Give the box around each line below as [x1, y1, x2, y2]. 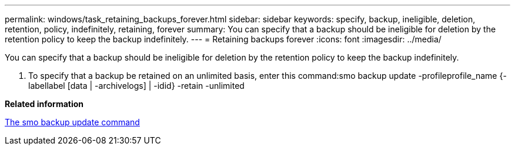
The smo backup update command [5, 117, 140, 127]
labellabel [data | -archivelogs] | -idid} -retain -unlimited [28, 81, 245, 91]
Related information [5, 99, 84, 109]
